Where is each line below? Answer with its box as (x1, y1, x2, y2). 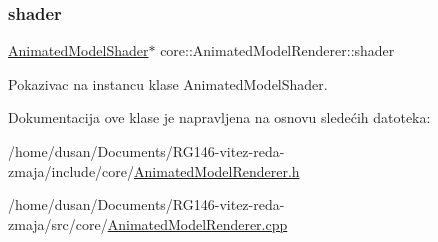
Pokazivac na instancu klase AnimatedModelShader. (8, 73, 328, 94)
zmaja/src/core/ (8, 213, 108, 234)
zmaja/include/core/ (8, 160, 135, 181)
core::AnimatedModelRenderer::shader (160, 40, 395, 61)
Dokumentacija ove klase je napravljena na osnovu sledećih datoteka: (8, 107, 431, 128)
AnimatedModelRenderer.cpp (107, 213, 288, 234)
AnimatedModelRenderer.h (134, 160, 300, 181)
